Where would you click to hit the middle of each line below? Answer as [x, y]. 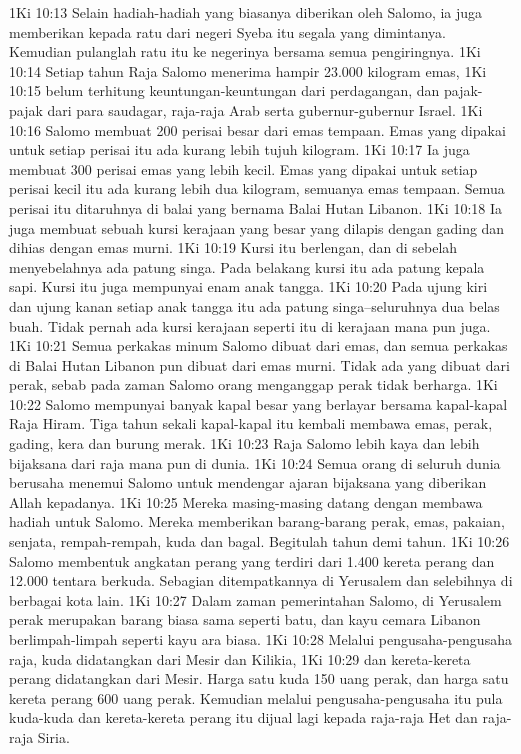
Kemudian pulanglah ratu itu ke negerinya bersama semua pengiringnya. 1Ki [245, 51]
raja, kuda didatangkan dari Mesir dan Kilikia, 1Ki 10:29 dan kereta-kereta [240, 658]
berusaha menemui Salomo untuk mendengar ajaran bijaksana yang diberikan [248, 482]
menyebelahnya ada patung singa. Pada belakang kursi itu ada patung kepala [247, 266]
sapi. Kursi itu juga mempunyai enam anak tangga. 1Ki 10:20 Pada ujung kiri [248, 286]
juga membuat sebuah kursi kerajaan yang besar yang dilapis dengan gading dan [257, 227]
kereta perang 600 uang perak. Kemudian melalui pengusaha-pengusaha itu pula [256, 697]
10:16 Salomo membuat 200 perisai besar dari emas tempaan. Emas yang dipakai [257, 129]
